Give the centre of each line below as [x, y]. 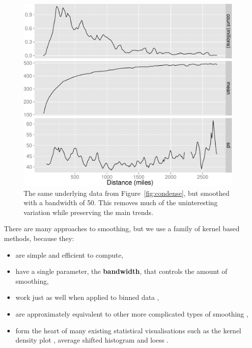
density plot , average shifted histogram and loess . [92, 340]
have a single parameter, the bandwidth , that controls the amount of [121, 271]
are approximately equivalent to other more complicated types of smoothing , [132, 313]
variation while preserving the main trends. [88, 212]
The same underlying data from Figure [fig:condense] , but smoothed [127, 193]
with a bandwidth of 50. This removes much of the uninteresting [121, 202]
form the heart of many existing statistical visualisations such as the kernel [128, 330]
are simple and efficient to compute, [69, 254]
